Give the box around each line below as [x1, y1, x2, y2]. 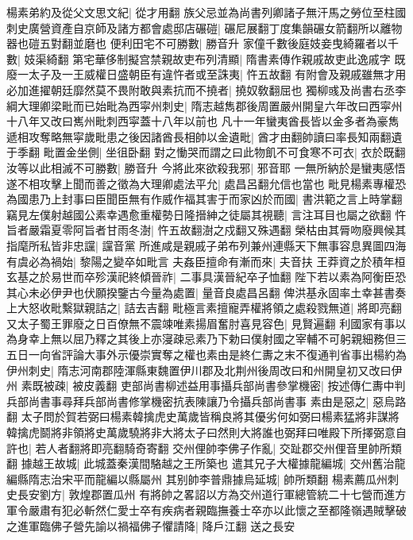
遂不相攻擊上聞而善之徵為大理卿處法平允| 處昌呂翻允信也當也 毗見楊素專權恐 [6, 175, 407, 191]
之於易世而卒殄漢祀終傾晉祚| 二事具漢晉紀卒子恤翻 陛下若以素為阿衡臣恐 [28, 268, 407, 285]
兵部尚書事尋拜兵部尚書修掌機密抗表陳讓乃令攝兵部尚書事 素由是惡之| [6, 392, 369, 409]
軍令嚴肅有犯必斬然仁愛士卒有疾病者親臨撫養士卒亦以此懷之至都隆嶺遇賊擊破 [6, 502, 407, 518]
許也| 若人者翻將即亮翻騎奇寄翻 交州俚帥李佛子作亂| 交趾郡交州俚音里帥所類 [6, 439, 402, 456]
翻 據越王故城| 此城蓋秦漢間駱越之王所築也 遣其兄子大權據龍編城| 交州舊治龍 [6, 455, 406, 472]
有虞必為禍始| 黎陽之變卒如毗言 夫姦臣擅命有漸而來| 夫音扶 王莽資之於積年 [6, 253, 395, 269]
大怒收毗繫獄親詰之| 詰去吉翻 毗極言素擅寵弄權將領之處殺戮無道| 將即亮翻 [17, 299, 402, 316]
